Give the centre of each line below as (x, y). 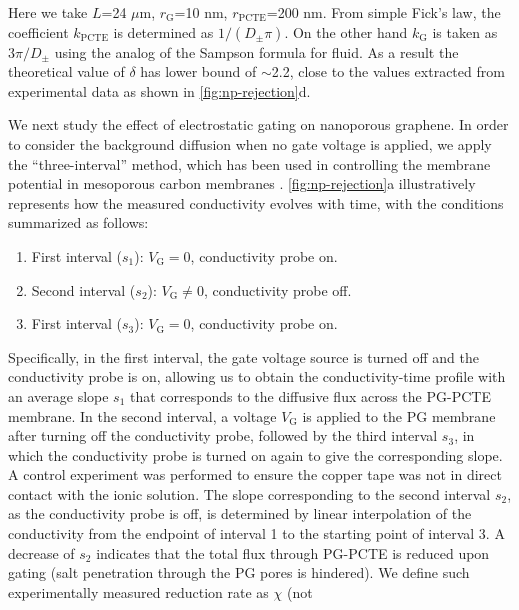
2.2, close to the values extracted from (388, 71)
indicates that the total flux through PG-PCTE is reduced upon (293, 552)
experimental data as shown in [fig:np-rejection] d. (159, 90)
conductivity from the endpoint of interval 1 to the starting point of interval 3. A (256, 533)
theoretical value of (66, 71)
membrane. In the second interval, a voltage (142, 415)
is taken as (465, 31)
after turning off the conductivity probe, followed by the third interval (223, 435)
